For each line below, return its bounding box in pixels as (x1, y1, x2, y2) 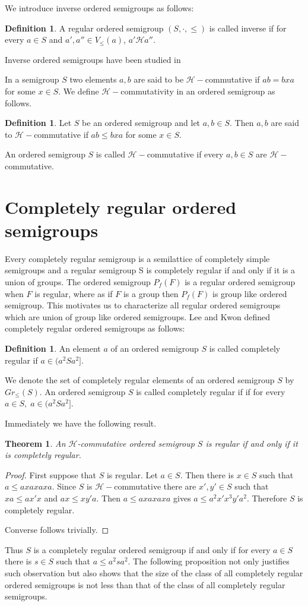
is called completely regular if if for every (136, 385, 285, 397)
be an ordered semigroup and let (82, 116, 201, 129)
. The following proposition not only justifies (128, 555, 290, 567)
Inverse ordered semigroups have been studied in (5, 53, 181, 65)
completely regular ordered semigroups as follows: (5, 322, 185, 334)
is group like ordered (212, 287, 287, 299)
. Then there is (180, 468, 234, 481)
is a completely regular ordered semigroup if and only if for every (33, 543, 271, 555)
